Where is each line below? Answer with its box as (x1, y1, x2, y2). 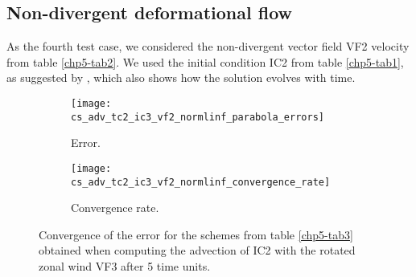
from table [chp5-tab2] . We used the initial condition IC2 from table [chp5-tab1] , (6, 53, 404, 70)
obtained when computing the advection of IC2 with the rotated (39, 242, 356, 259)
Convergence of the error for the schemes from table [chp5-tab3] (39, 226, 353, 242)
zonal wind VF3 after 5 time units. (39, 257, 211, 274)
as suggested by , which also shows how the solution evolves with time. (6, 69, 356, 86)
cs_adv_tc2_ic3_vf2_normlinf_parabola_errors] (71, 111, 324, 123)
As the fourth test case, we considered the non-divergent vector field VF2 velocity (6, 38, 410, 55)
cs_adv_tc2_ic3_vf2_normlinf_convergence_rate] (71, 176, 331, 188)
